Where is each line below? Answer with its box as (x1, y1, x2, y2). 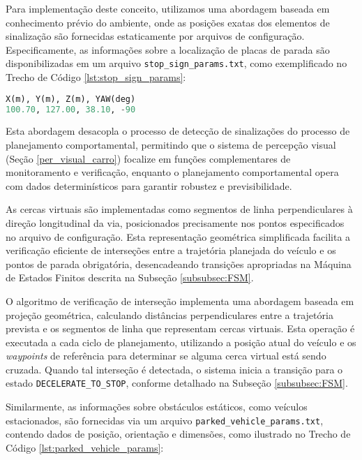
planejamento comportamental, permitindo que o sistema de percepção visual (6, 137, 336, 151)
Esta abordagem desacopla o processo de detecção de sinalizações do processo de (6, 124, 350, 138)
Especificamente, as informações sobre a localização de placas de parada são (6, 42, 330, 57)
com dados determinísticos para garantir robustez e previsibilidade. (6, 178, 292, 193)
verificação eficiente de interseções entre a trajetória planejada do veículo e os (6, 243, 336, 258)
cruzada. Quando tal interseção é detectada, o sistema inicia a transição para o (6, 362, 343, 376)
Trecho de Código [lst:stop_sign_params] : (6, 70, 186, 84)
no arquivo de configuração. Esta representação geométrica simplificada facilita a (6, 229, 351, 244)
